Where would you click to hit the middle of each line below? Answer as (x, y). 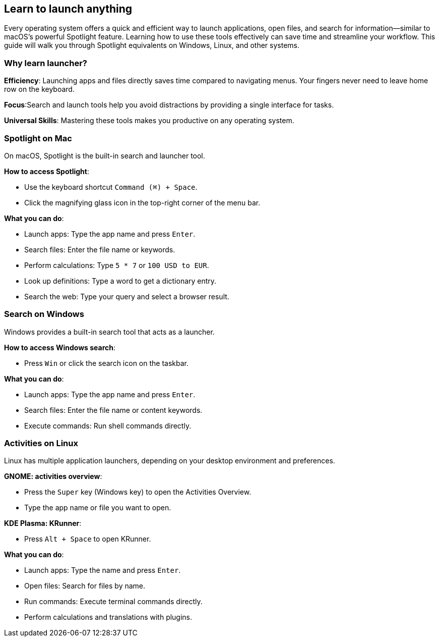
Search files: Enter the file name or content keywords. (113, 410)
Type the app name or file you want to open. (98, 508)
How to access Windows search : (60, 347)
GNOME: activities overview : (53, 476)
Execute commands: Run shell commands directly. (108, 425)
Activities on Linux (41, 443)
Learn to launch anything (68, 9)
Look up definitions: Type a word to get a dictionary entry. (120, 281)
